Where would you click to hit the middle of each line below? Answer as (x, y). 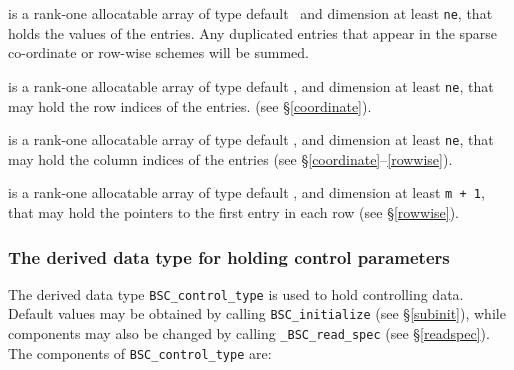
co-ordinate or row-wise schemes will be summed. (158, 52)
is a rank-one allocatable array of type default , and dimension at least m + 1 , (246, 192)
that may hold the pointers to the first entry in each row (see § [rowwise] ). (233, 212)
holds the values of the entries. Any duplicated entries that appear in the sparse (253, 32)
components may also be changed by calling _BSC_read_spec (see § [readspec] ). (249, 333)
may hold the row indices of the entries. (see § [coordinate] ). (190, 105)
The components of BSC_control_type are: (140, 352)
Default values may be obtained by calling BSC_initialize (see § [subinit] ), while (257, 313)
